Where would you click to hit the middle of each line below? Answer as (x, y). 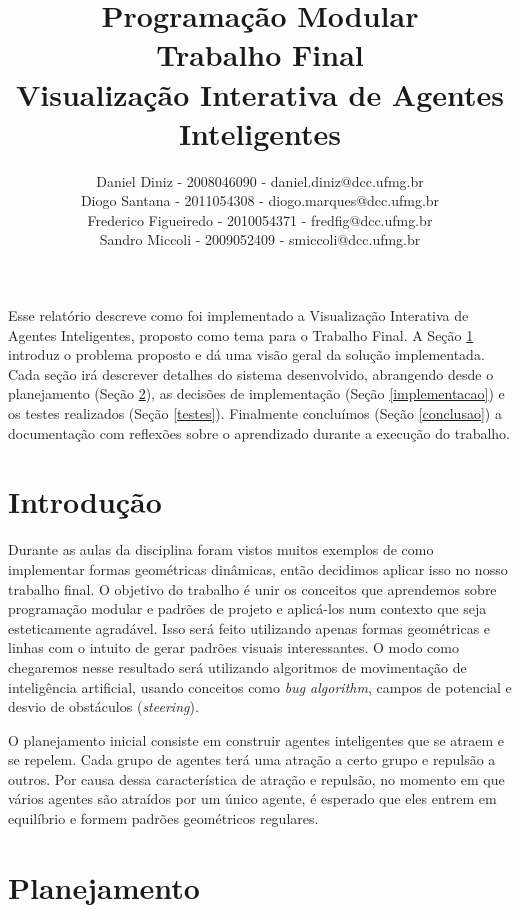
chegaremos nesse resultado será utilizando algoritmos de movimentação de (237, 666)
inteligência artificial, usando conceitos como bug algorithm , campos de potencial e (260, 686)
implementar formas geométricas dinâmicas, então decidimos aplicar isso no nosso (258, 568)
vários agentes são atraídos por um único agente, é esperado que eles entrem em (252, 798)
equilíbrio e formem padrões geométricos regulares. (163, 818)
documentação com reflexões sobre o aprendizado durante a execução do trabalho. (259, 432)
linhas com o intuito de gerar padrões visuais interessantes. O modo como (233, 647)
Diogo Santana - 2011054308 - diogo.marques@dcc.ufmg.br (260, 200)
